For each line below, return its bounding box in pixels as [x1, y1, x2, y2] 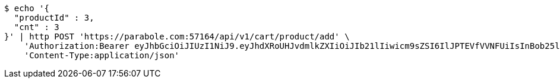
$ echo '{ [4, 4, 49, 13]
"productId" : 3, [14, 13, 94, 22]
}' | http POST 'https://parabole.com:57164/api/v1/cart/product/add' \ [4, 32, 350, 41]
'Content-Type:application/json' [24, 51, 180, 60]
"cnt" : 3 [14, 22, 59, 32]
